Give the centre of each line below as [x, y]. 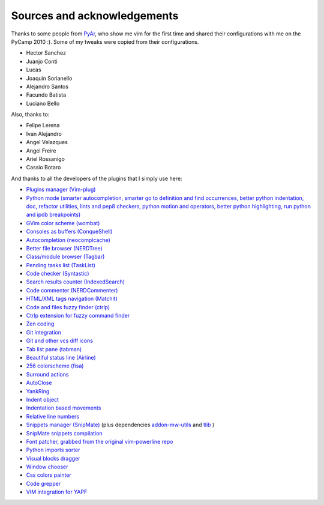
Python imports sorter [53, 450]
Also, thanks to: [30, 115]
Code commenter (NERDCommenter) [72, 290]
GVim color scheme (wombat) [63, 223]
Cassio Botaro [43, 168]
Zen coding [40, 324]
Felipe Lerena [43, 125]
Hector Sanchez [46, 53]
